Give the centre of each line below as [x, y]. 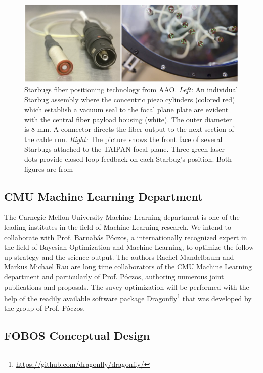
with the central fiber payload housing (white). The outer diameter [128, 119]
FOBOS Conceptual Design [77, 335]
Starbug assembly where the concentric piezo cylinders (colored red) [130, 99]
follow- [246, 247]
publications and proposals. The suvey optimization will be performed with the [127, 286]
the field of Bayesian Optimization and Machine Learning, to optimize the [119, 247]
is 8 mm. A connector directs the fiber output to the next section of [129, 129]
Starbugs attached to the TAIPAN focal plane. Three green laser [125, 149]
